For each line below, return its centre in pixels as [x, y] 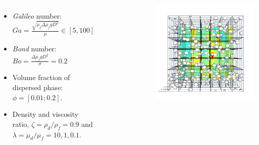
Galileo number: [37, 16]
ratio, [21, 124]
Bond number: [34, 49]
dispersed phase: [38, 87]
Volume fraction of [41, 77]
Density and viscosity [45, 114]
